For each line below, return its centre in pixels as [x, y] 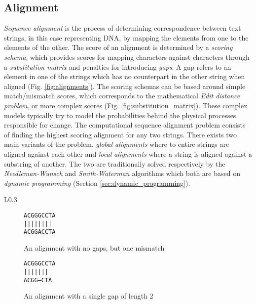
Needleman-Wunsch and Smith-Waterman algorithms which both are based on [122, 173]
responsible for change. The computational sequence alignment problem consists [125, 125]
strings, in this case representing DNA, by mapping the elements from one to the [126, 37]
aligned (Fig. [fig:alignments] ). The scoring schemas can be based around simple [125, 86]
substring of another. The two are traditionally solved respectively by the [115, 163]
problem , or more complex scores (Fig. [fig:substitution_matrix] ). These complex [126, 105]
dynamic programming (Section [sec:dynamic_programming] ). [97, 183]
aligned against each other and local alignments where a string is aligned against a [128, 153]
